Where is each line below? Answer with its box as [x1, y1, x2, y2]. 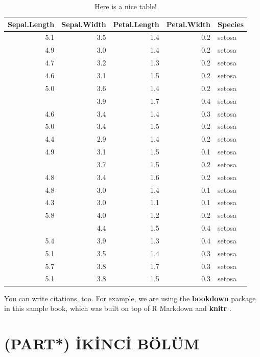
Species [218, 18, 244, 29]
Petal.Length [113, 18, 159, 29]
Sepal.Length [8, 18, 55, 29]
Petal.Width [166, 18, 211, 29]
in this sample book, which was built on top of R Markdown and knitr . [4, 303, 231, 314]
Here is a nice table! [94, 1, 157, 11]
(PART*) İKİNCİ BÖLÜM [4, 332, 200, 353]
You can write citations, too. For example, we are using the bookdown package [4, 293, 256, 303]
